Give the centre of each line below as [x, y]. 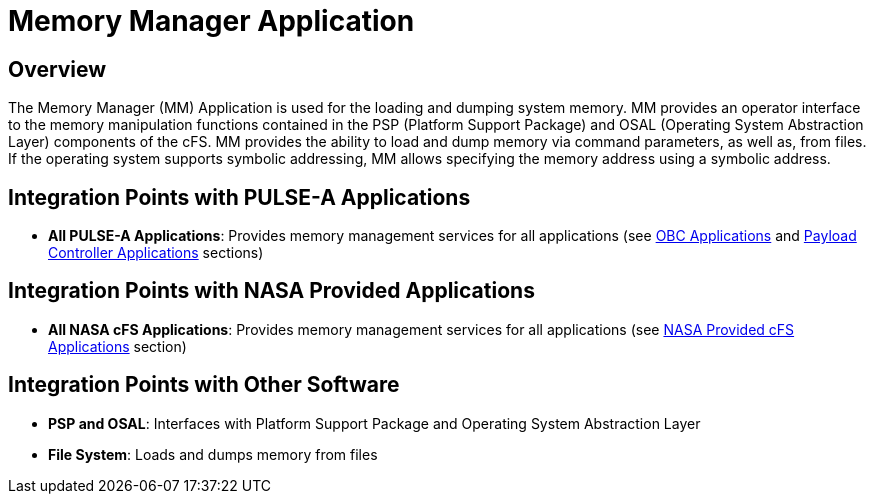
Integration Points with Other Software [204, 385]
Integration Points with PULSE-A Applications [239, 197]
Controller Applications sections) [156, 253]
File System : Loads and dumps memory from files [213, 454]
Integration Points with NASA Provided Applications [271, 291]
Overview [57, 69]
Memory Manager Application [211, 21]
